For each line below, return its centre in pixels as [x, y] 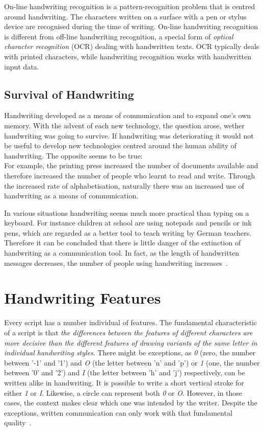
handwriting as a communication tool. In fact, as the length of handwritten [122, 253]
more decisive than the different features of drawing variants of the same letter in [131, 342]
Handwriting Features [83, 298]
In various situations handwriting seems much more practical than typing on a [127, 212]
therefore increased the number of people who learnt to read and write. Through [130, 175]
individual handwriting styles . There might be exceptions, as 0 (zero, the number [130, 353]
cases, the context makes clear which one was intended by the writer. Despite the [131, 403]
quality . [18, 423]
